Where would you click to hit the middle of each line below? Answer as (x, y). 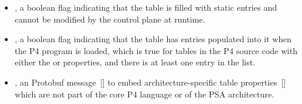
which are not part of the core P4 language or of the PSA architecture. (144, 94)
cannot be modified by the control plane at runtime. (110, 19)
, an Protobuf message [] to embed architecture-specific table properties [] (150, 82)
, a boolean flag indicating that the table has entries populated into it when (153, 39)
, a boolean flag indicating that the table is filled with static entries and (146, 7)
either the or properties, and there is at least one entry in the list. (135, 62)
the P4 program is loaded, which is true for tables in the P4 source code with (156, 50)
